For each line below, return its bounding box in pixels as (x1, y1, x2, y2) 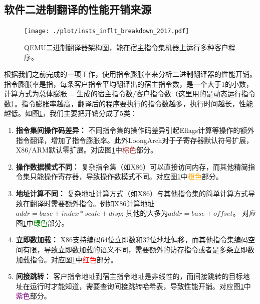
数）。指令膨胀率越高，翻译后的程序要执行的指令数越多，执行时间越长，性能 (4, 98, 253, 108)
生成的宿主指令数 (76, 91, 133, 98)
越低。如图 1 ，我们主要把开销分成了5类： (4, 108, 137, 118)
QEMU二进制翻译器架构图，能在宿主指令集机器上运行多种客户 (24, 42, 228, 52)
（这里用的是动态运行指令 (171, 88, 255, 99)
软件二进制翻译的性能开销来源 (4, 2, 151, 17)
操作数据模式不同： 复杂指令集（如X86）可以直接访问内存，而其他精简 (16, 161, 248, 172)
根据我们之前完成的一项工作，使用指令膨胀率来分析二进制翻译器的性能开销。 (4, 69, 256, 79)
